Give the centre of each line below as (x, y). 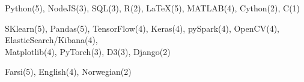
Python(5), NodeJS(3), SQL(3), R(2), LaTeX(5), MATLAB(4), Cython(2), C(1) (153, 8)
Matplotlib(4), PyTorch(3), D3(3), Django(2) (88, 51)
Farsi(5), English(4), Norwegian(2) (68, 72)
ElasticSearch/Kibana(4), (51, 40)
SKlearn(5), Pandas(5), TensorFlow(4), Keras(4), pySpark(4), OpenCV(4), (142, 28)
